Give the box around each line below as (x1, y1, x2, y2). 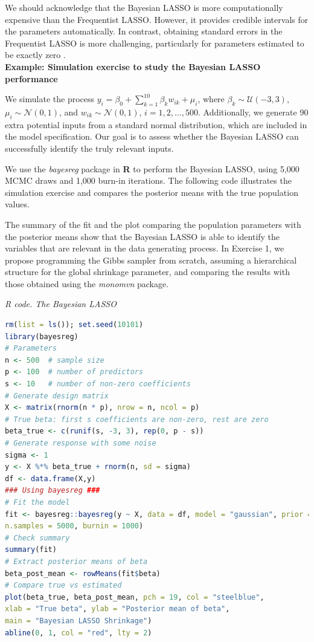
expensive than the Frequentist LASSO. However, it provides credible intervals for (5, 13, 309, 25)
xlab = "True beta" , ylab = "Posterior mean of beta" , (5, 605, 230, 614)
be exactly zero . (5, 48, 66, 61)
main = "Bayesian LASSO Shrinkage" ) (5, 616, 152, 625)
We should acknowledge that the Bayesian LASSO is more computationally (5, 1, 283, 13)
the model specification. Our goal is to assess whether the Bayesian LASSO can (5, 130, 299, 143)
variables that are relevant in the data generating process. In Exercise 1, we (5, 242, 284, 255)
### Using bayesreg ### (5, 486, 100, 495)
